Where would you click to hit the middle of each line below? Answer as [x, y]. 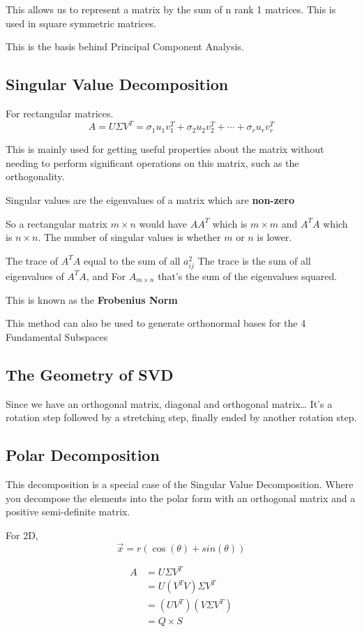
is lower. [274, 237]
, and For [106, 275]
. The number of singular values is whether [129, 237]
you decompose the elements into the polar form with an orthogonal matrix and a [181, 498]
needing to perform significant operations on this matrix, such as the [152, 162]
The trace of [32, 260]
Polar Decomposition [83, 455]
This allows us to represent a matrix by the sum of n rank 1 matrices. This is [171, 9]
